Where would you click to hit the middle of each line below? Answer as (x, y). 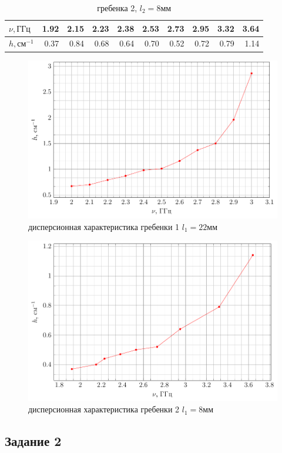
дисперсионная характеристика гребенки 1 (104, 226)
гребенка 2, (117, 8)
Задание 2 (33, 441)
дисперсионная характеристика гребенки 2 (104, 409)
